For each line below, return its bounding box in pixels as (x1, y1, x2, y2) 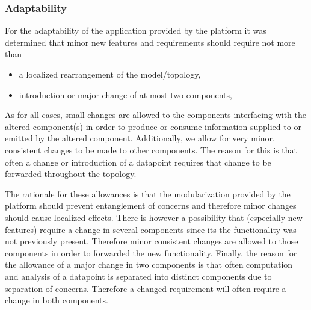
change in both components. (5, 294, 108, 306)
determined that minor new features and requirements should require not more (5, 36, 295, 48)
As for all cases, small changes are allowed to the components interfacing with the (5, 108, 307, 121)
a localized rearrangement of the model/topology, (19, 68, 201, 80)
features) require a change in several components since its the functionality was (5, 223, 297, 235)
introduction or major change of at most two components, (19, 88, 232, 101)
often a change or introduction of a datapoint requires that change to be (5, 155, 271, 168)
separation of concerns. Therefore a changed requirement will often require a (5, 282, 286, 294)
